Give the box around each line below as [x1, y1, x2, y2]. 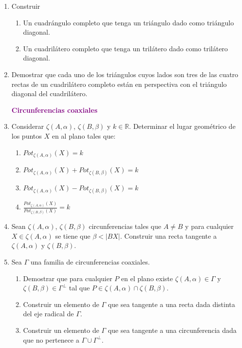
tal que [69, 283, 90, 293]
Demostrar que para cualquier [23, 273, 112, 283]
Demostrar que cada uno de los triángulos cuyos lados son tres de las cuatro [11, 69, 239, 79]
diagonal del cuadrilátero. [11, 88, 88, 99]
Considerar [11, 121, 44, 131]
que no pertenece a [23, 334, 79, 345]
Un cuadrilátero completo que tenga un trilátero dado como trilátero [23, 43, 228, 53]
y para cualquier [185, 221, 234, 231]
